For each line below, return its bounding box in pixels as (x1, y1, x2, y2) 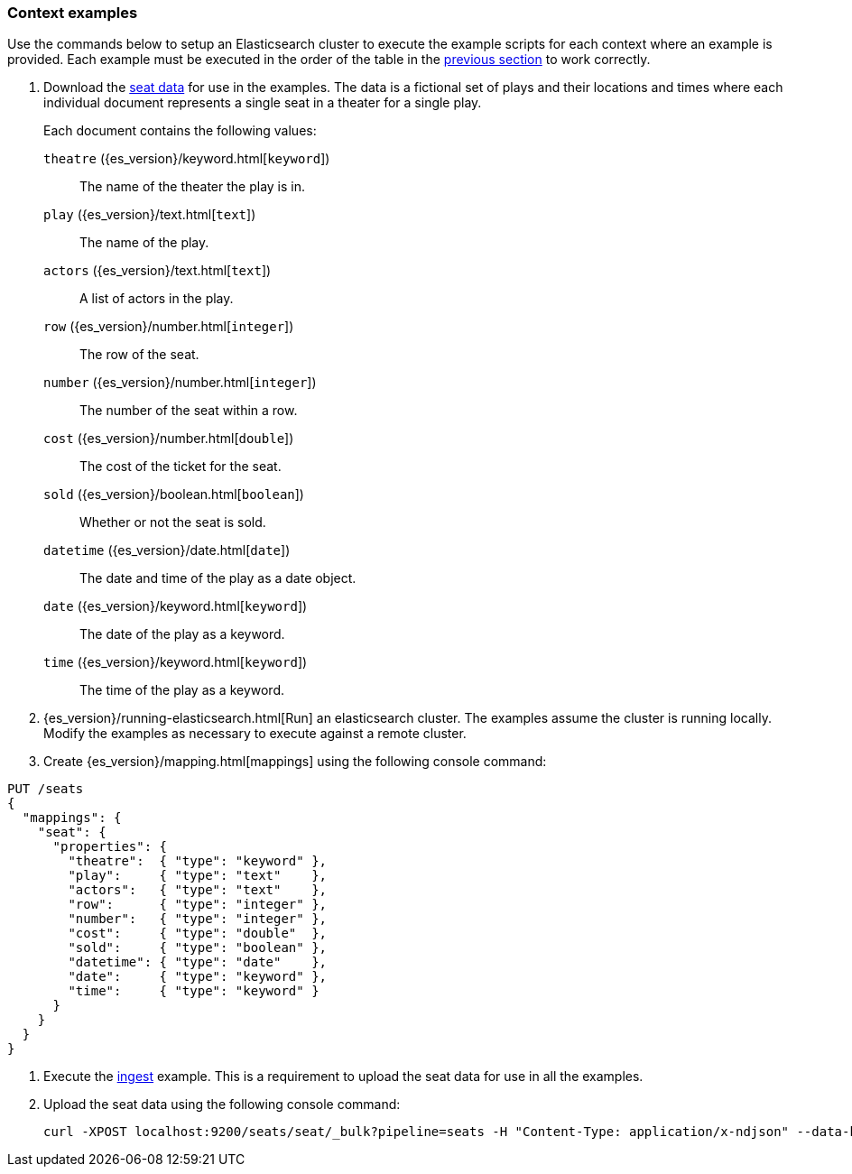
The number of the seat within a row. (79, 402, 298, 419)
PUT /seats (7, 781, 84, 797)
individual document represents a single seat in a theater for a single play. (43, 95, 482, 111)
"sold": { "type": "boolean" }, (68, 940, 328, 956)
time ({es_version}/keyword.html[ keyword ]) (43, 654, 308, 670)
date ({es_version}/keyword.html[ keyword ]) (43, 598, 308, 615)
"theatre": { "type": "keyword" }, (68, 854, 328, 869)
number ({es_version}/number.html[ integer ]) (43, 374, 317, 391)
